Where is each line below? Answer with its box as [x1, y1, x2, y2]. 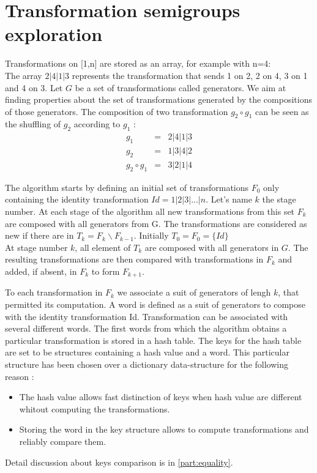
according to [73, 117, 121, 130]
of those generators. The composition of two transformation [5, 105, 228, 117]
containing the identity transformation [5, 193, 149, 206]
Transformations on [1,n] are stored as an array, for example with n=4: [5, 57, 271, 70]
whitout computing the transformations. [19, 402, 170, 415]
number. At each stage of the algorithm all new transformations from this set [5, 204, 295, 217]
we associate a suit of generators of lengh [117, 286, 271, 299]
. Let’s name [206, 193, 252, 206]
